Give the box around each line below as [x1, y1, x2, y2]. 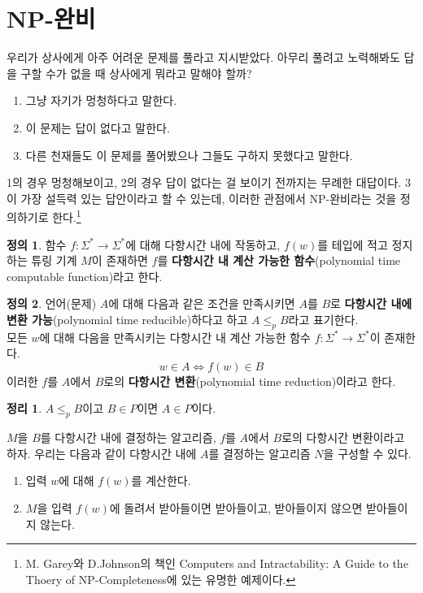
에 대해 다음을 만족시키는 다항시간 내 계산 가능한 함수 [39, 328, 311, 345]
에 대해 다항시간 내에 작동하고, [125, 236, 281, 253]
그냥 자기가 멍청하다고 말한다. [25, 92, 177, 109]
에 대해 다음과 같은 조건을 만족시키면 [108, 295, 295, 312]
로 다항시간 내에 [330, 295, 412, 312]
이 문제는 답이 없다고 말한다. [25, 119, 170, 136]
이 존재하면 [91, 252, 148, 269]
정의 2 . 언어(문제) [7, 295, 97, 312]
